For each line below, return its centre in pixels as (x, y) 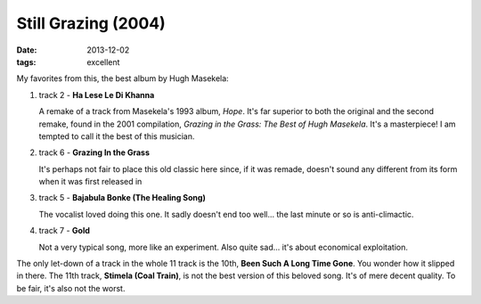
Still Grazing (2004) (91, 23)
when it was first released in (90, 182)
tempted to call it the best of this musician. (117, 136)
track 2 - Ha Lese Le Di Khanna (97, 94)
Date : (27, 50)
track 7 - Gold (65, 231)
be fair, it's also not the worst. (71, 288)
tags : (26, 62)
